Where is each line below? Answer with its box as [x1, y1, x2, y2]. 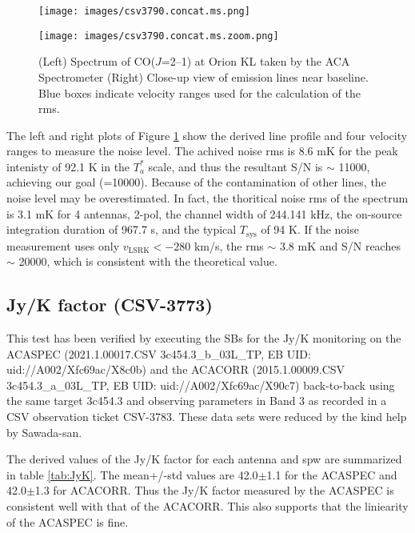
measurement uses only [6, 237, 120, 254]
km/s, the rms [194, 237, 264, 254]
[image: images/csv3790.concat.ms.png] [38, 6, 250, 17]
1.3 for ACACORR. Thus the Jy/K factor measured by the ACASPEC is [34, 482, 394, 499]
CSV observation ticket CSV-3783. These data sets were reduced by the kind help [6, 408, 407, 425]
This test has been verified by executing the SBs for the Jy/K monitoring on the [6, 330, 401, 347]
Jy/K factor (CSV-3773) [6, 292, 213, 317]
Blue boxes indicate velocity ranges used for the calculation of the [38, 84, 361, 101]
